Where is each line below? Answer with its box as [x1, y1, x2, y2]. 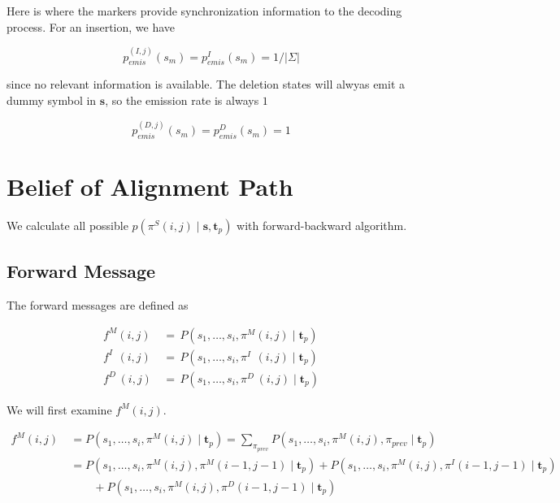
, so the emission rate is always [105, 92, 259, 109]
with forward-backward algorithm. [237, 216, 407, 233]
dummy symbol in [7, 92, 97, 109]
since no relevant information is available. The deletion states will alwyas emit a [7, 76, 406, 93]
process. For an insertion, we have [7, 18, 176, 35]
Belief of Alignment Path [7, 170, 293, 203]
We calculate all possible [7, 216, 128, 233]
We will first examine [7, 401, 112, 418]
